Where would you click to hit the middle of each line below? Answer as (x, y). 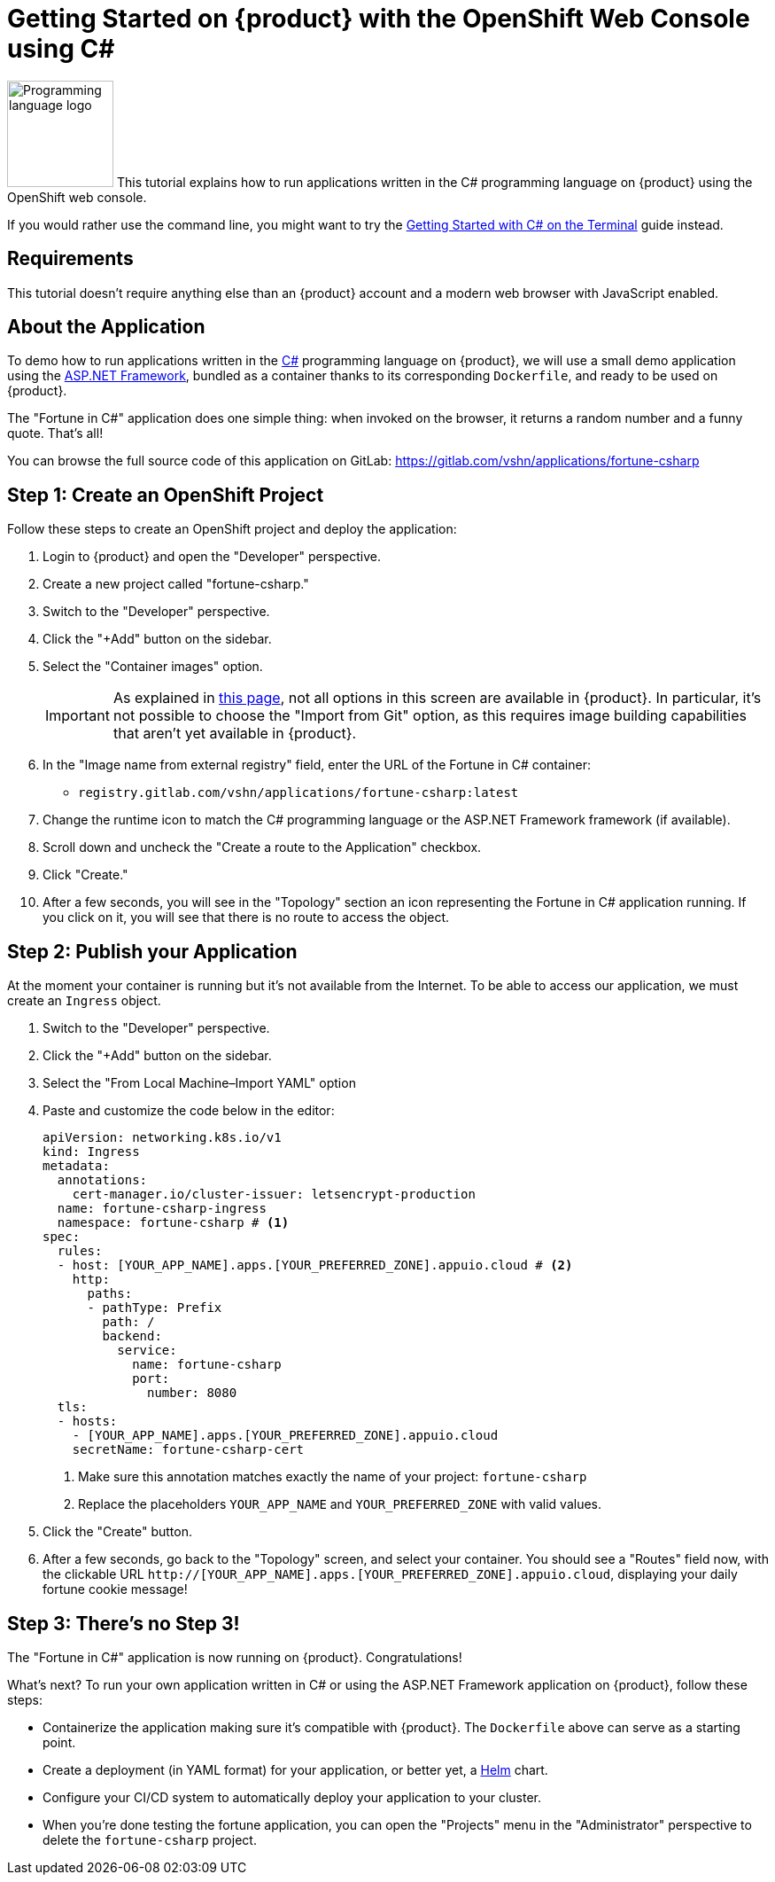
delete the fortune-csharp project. (150, 1839)
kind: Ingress (91, 1152)
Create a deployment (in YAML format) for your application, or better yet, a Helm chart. (295, 1769)
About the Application (106, 327)
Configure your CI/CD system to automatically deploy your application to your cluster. (292, 1797)
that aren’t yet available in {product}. (235, 734)
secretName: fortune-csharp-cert (188, 1450)
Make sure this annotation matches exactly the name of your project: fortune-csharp (333, 1477)
